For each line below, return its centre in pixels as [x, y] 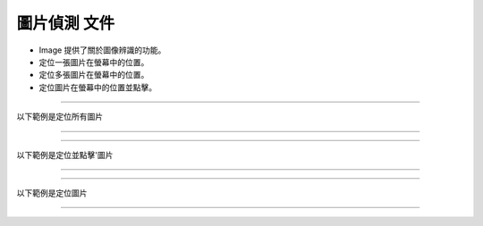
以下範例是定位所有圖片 [59, 117]
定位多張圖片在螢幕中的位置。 [94, 75]
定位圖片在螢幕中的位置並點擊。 [97, 87]
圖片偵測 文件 [66, 23]
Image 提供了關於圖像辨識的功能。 [102, 50]
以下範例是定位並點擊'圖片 [65, 155]
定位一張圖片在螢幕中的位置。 [94, 62]
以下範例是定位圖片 [52, 193]
